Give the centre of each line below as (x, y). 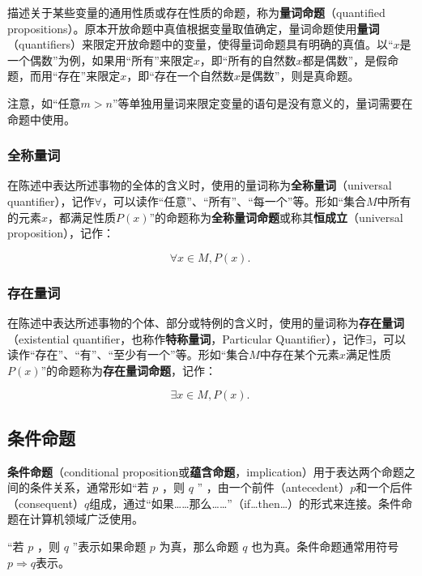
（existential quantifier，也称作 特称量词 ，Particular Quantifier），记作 (187, 338)
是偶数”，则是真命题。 (300, 76)
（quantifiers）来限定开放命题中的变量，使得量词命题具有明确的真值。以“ (200, 44)
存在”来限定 (89, 76)
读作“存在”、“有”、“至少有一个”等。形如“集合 (128, 354)
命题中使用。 (41, 119)
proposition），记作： (61, 233)
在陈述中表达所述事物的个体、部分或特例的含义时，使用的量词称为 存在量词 (206, 322)
